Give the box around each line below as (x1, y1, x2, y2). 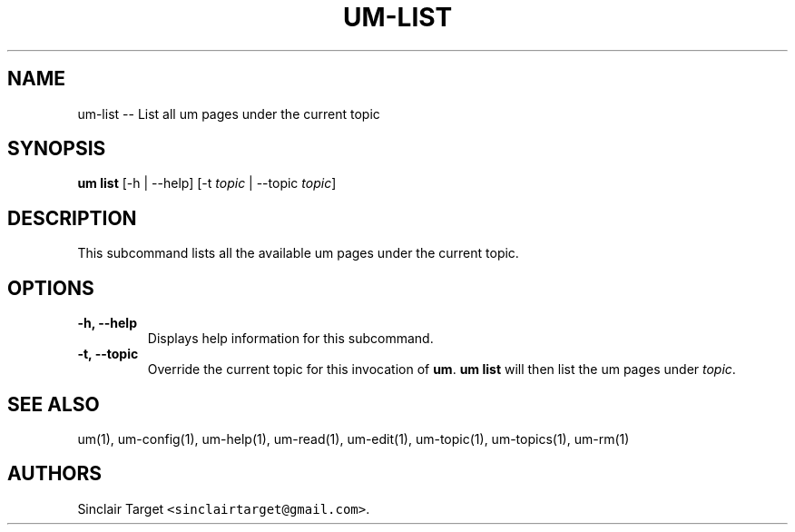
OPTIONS (7, 276, 94, 300)
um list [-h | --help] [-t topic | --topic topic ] (77, 175, 337, 192)
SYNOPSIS (7, 137, 106, 161)
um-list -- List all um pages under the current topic (77, 105, 380, 122)
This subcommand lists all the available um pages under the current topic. (77, 245, 519, 261)
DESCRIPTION (7, 206, 137, 230)
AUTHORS (7, 462, 103, 486)
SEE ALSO (7, 392, 100, 416)
